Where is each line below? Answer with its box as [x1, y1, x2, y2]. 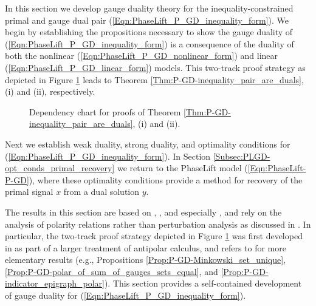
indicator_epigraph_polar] [5, 277, 105, 290]
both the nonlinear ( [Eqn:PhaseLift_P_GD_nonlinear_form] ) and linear [5, 49, 278, 62]
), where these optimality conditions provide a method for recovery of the [29, 173, 303, 186]
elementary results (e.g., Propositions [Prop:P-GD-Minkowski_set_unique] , [5, 253, 286, 266]
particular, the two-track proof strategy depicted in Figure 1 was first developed [5, 229, 303, 242]
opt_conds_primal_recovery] [5, 161, 115, 174]
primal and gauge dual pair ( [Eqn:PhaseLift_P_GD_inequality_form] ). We [5, 13, 289, 26]
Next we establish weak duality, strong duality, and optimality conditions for [5, 137, 290, 150]
